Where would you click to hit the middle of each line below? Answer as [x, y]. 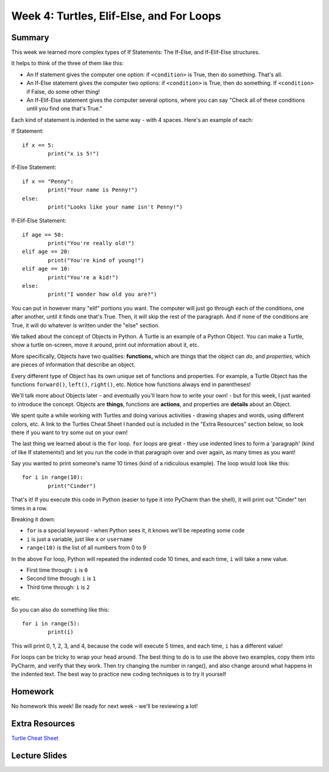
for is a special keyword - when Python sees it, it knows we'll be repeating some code [136, 531]
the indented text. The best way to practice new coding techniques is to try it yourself [119, 674]
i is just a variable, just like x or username [80, 539]
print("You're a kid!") [83, 277]
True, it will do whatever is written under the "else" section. [85, 325]
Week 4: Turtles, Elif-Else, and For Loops [116, 16]
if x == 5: [38, 145]
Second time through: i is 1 [61, 579]
